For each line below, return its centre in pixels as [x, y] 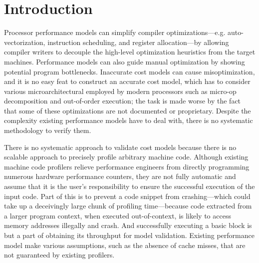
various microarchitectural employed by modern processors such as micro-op [120, 91]
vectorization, [25, 42]
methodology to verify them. [48, 130]
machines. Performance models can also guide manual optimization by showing [125, 61]
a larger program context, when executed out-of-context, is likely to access [118, 215]
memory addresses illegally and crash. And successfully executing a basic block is [128, 225]
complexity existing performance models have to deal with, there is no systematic [129, 120]
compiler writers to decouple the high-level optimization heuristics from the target [130, 52]
